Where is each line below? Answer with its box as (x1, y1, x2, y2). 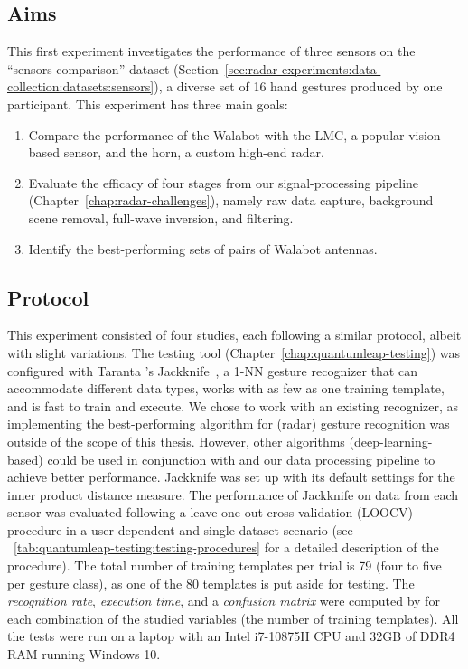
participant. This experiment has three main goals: (7, 94, 288, 113)
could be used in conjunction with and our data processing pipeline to (47, 449, 435, 468)
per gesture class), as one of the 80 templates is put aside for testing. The (7, 573, 415, 592)
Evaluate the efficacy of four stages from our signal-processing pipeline (28, 173, 419, 192)
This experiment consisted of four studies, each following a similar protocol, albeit (7, 325, 462, 344)
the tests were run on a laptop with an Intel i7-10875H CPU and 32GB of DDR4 (7, 627, 455, 645)
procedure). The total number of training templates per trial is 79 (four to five (7, 556, 442, 575)
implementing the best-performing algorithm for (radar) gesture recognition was (7, 414, 450, 433)
